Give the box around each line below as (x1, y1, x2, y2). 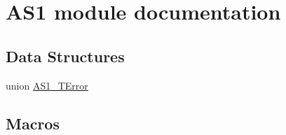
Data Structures (6, 45, 125, 66)
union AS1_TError (6, 78, 88, 92)
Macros (6, 112, 60, 134)
